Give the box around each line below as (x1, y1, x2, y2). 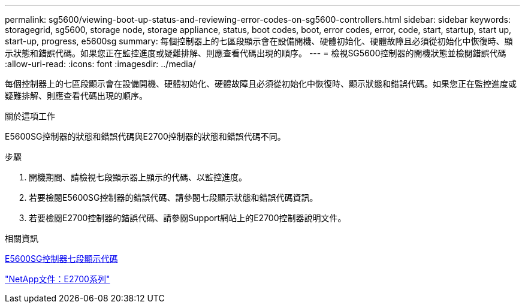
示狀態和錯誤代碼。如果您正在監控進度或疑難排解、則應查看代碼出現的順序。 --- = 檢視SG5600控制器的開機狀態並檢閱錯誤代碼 (5, 48, 506, 58)
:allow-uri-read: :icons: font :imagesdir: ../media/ (5, 59, 196, 69)
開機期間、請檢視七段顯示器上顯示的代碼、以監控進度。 (29, 172, 247, 182)
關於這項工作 (5, 111, 55, 121)
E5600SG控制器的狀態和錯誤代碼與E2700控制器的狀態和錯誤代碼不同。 (5, 131, 286, 141)
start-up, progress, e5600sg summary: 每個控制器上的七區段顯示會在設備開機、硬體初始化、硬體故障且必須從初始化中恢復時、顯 (5, 36, 513, 46)
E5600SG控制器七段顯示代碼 (5, 253, 118, 264)
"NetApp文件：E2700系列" (5, 274, 110, 284)
